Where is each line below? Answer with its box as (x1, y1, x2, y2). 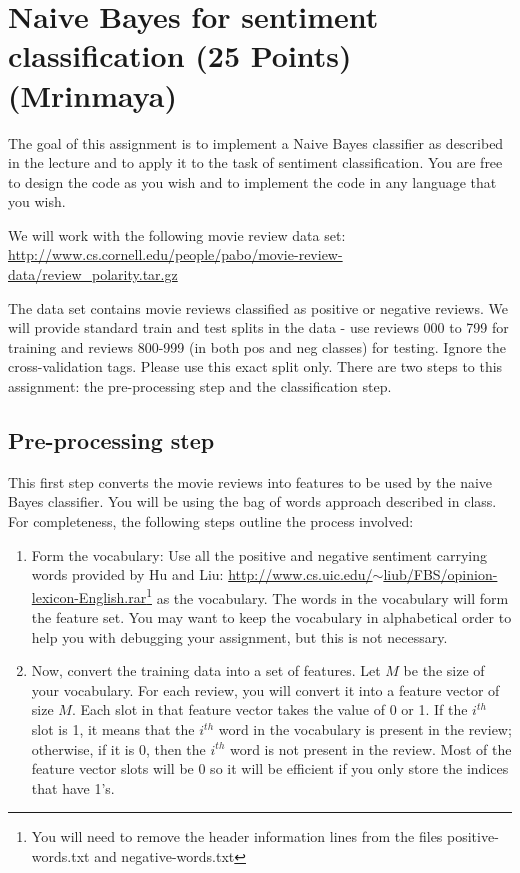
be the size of (403, 660, 485, 681)
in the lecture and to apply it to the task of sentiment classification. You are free (8, 152, 503, 173)
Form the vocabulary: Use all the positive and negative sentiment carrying (31, 544, 487, 565)
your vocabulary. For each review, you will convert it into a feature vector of (31, 679, 500, 700)
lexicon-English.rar (31, 587, 147, 608)
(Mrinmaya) (8, 74, 178, 115)
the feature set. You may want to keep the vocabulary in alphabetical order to (31, 607, 512, 628)
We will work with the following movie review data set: (8, 224, 346, 245)
